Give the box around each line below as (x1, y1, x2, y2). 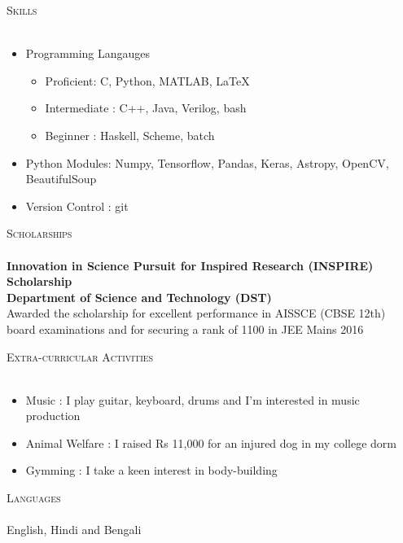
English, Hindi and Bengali (7, 521, 142, 538)
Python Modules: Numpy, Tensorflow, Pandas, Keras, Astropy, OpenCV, (25, 154, 389, 171)
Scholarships (7, 225, 72, 242)
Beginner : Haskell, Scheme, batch (45, 126, 215, 143)
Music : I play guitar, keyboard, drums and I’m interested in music (25, 391, 360, 408)
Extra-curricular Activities (7, 348, 154, 365)
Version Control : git (25, 197, 129, 214)
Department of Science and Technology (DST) (7, 288, 272, 305)
